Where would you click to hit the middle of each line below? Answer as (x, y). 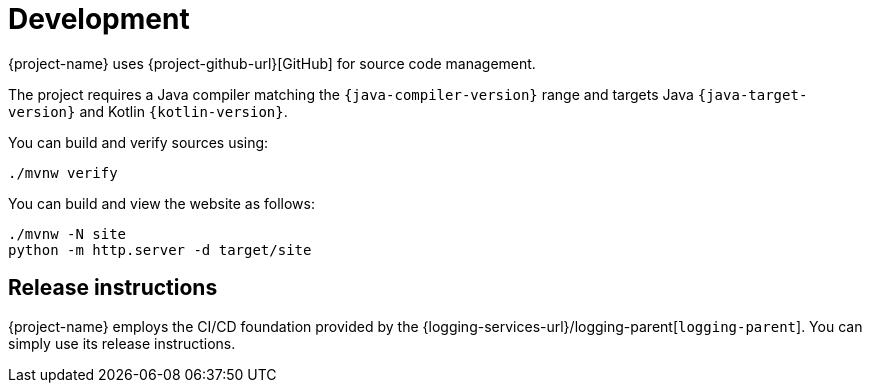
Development (99, 19)
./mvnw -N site (67, 233)
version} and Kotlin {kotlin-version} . (148, 111)
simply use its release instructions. (122, 343)
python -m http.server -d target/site (160, 249)
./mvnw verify (63, 172)
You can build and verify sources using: (138, 142)
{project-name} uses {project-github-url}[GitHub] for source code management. (272, 63)
